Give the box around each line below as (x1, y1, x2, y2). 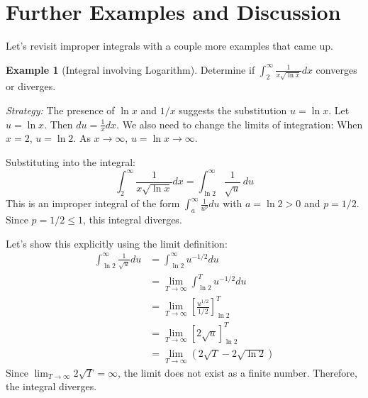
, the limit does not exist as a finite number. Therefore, (118, 365, 357, 380)
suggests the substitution (179, 103, 287, 118)
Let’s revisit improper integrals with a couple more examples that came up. (6, 38, 333, 53)
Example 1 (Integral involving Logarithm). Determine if (6, 62, 255, 77)
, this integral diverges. (82, 212, 182, 227)
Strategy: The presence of (6, 103, 115, 118)
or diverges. (6, 79, 56, 94)
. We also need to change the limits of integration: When (116, 116, 363, 131)
